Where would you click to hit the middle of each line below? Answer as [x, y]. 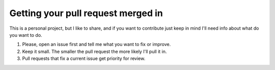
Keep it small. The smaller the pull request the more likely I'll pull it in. [94, 51]
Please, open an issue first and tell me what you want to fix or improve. [97, 44]
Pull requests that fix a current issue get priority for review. [84, 58]
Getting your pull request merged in [86, 13]
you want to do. [26, 35]
